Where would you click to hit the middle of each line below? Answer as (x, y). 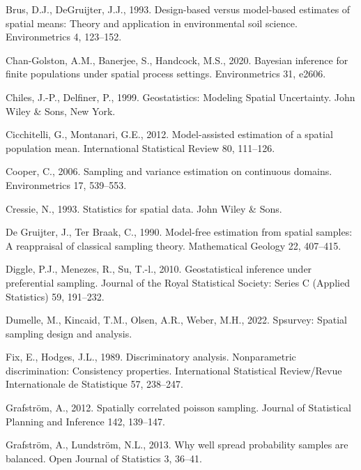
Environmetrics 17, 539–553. (66, 184)
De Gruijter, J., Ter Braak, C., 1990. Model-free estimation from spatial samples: (179, 232)
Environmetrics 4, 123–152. (64, 37)
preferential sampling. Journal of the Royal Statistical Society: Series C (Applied (178, 282)
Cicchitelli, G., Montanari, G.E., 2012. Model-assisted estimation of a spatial (169, 134)
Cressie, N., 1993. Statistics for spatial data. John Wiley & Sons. (144, 208)
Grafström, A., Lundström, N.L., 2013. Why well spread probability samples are (177, 445)
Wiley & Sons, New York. (61, 111)
